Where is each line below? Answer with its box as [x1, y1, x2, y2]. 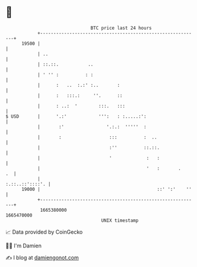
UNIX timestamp [101, 217, 139, 224]
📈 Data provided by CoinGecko [5, 228, 83, 235]
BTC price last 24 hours [90, 25, 152, 31]
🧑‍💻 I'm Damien [5, 242, 42, 249]
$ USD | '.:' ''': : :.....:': [5, 113, 147, 120]
